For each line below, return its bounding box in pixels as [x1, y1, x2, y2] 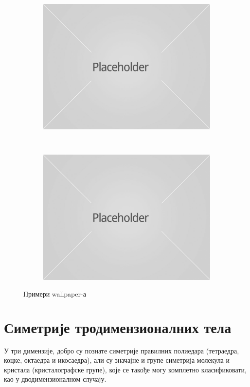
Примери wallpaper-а [23, 288, 86, 299]
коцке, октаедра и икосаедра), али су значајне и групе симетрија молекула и [4, 355, 230, 365]
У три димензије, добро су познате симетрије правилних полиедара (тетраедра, [4, 345, 239, 355]
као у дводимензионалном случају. [4, 374, 107, 384]
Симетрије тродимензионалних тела [4, 317, 232, 337]
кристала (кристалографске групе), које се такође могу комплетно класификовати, [4, 364, 247, 374]
